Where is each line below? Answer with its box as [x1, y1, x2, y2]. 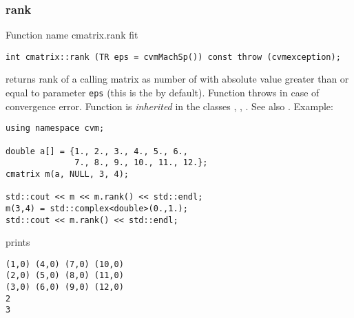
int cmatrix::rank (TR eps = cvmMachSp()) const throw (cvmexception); [6, 52, 341, 62]
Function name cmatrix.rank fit [6, 28, 138, 42]
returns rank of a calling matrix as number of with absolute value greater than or [6, 72, 349, 86]
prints [6, 235, 30, 249]
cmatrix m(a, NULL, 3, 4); [6, 169, 129, 179]
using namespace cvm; [6, 123, 105, 134]
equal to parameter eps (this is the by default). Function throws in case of [6, 85, 320, 100]
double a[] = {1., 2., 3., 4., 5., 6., [6, 146, 188, 156]
